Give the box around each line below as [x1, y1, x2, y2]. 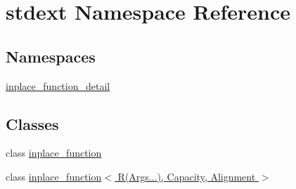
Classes [6, 112, 59, 134]
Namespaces [6, 45, 96, 67]
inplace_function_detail [6, 78, 110, 93]
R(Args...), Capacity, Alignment [117, 169, 256, 183]
